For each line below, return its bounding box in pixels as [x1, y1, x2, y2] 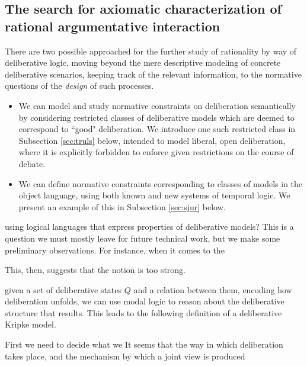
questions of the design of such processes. [5, 79, 154, 92]
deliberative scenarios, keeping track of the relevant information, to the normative [5, 68, 302, 80]
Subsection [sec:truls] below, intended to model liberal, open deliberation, [18, 134, 286, 146]
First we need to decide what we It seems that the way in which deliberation [5, 338, 283, 351]
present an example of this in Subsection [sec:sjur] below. [18, 200, 226, 213]
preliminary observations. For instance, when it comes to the [5, 243, 225, 256]
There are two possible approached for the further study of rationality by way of [5, 44, 297, 57]
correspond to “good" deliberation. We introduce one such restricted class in [18, 123, 296, 135]
